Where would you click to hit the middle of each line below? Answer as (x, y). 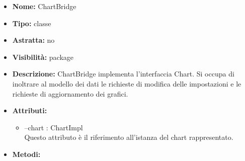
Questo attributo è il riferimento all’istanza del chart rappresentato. (129, 137)
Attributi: (30, 110)
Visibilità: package (43, 57)
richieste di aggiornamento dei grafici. (70, 93)
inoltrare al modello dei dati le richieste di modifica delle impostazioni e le (127, 83)
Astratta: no (33, 40)
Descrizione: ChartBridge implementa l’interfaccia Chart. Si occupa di (123, 74)
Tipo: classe (32, 23)
